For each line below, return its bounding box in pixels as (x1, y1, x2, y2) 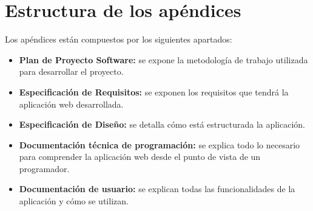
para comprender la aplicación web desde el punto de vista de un (19, 150, 261, 163)
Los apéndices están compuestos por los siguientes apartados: (5, 33, 232, 46)
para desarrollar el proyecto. (19, 65, 124, 78)
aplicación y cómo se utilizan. (19, 195, 129, 207)
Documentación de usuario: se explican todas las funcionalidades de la (19, 182, 295, 195)
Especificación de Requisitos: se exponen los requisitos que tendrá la (19, 85, 289, 98)
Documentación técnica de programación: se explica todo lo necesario (19, 138, 300, 151)
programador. (19, 162, 70, 175)
